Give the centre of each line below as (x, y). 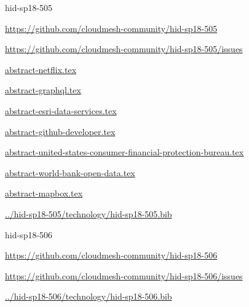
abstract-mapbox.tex (44, 193)
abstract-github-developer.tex (60, 131)
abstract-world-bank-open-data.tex (70, 172)
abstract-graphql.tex (43, 90)
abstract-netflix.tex (41, 69)
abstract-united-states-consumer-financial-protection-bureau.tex (124, 152)
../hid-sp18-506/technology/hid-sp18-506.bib (89, 296)
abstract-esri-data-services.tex (61, 110)
